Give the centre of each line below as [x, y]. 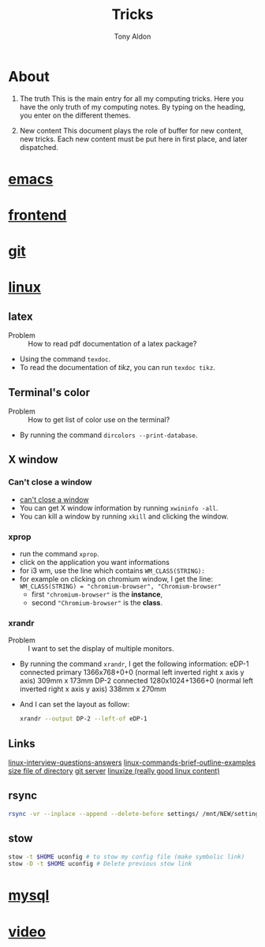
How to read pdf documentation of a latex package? [112, 344]
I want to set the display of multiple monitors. [101, 649]
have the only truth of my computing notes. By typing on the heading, [132, 107]
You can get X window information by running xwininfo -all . [119, 507]
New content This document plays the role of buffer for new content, [131, 130]
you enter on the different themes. [75, 115]
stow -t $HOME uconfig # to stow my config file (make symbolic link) [127, 857]
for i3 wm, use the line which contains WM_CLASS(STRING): [112, 571]
